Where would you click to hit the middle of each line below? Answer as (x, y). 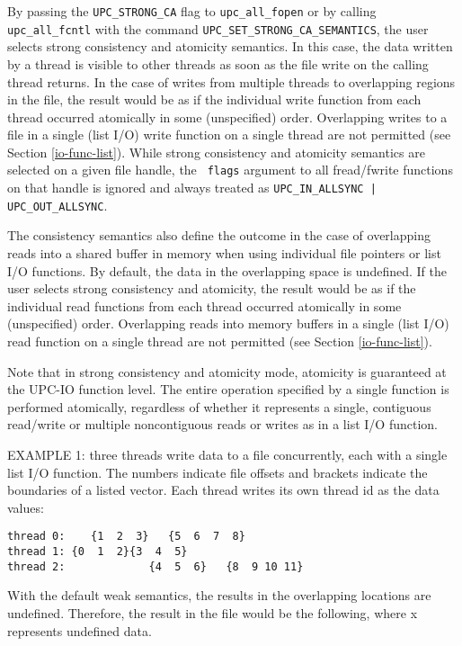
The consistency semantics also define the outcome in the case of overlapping (219, 235)
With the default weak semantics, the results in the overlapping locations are (219, 595)
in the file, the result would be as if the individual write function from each (214, 99)
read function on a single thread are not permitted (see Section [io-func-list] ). (220, 341)
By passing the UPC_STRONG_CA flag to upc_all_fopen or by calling (192, 11)
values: (26, 507)
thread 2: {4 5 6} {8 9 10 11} (155, 566)
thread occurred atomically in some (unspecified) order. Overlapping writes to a (227, 117)
